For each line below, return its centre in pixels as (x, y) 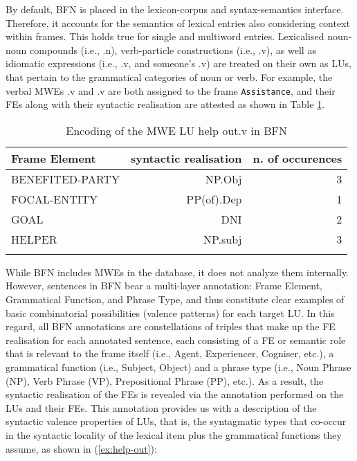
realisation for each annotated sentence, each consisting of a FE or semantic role (176, 340)
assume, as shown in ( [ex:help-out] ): (81, 448)
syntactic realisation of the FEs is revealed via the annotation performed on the (175, 394)
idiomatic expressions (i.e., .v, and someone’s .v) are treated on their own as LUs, (178, 63)
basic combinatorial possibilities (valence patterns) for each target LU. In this (170, 313)
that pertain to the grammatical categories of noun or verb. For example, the (169, 76)
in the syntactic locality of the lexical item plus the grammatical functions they (174, 434)
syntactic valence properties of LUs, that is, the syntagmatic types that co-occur (176, 421)
